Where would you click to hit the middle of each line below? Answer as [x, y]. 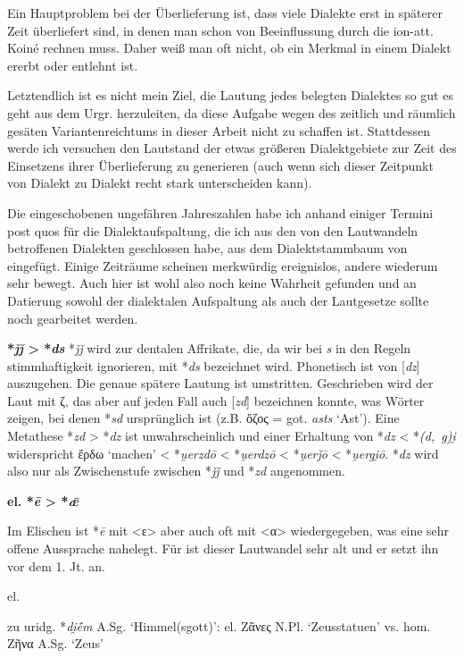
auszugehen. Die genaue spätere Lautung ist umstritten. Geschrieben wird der [220, 383]
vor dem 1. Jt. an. [56, 565]
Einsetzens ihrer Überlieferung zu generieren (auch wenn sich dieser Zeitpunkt [220, 165]
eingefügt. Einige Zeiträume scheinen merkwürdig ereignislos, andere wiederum [223, 265]
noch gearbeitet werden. [73, 318]
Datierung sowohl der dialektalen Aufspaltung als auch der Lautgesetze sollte [218, 300]
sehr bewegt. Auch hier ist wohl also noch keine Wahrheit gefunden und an [212, 283]
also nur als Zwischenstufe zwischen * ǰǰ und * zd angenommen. [176, 471]
